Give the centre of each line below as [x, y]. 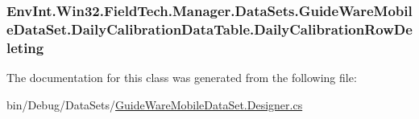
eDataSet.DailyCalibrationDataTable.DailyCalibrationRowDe [209, 29]
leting [25, 47]
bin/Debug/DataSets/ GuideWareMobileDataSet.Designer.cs [155, 104]
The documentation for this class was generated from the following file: [182, 78]
